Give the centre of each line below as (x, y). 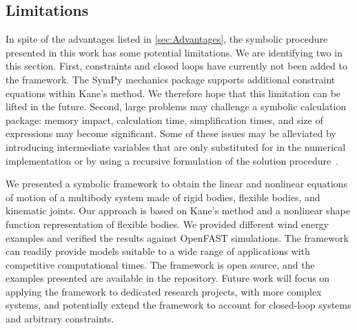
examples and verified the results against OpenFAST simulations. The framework (177, 237)
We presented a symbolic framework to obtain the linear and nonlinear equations (176, 184)
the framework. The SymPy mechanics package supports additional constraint (171, 79)
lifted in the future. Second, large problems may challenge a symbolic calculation (176, 106)
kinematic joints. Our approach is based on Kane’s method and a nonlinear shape (178, 210)
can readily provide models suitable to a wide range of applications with (158, 251)
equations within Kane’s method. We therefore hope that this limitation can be (173, 93)
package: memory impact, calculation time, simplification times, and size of (164, 120)
